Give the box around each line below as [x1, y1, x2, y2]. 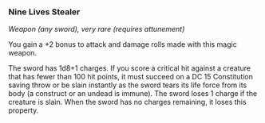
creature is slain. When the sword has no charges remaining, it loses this [8, 98, 247, 107]
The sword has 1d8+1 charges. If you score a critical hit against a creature [8, 63, 251, 73]
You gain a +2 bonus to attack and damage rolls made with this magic [8, 40, 237, 49]
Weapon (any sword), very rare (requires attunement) [8, 25, 185, 34]
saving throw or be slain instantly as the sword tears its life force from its [8, 80, 247, 90]
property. [8, 106, 39, 115]
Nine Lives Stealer [8, 6, 81, 17]
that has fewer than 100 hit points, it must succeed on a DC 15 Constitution [8, 72, 254, 82]
